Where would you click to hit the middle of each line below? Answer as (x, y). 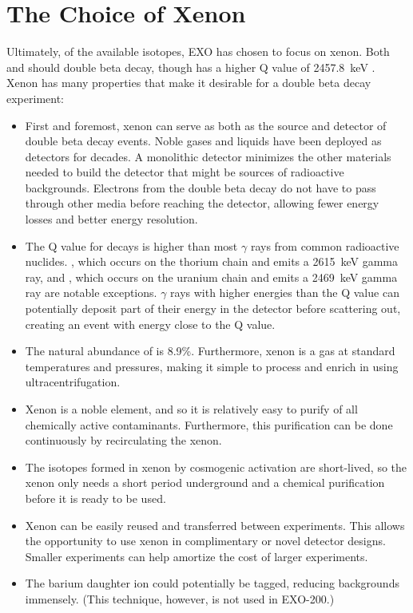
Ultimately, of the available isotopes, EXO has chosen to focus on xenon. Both (198, 51)
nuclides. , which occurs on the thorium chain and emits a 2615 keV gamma (211, 261)
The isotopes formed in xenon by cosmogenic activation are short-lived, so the (216, 467)
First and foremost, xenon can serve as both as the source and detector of (206, 125)
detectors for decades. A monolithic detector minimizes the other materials (208, 156)
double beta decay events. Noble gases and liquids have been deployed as (203, 141)
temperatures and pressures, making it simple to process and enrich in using (212, 366)
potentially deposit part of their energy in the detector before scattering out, (213, 308)
